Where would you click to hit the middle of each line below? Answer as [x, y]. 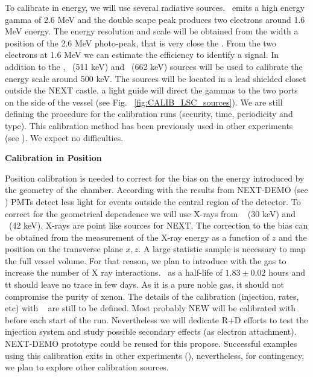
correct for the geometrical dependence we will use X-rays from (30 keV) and [150, 213]
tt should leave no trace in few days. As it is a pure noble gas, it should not [144, 284]
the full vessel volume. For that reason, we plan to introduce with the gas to [146, 260]
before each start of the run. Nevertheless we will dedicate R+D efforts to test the [156, 319]
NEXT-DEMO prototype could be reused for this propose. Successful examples [151, 344]
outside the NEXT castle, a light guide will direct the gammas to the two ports [151, 90]
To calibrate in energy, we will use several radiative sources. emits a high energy [155, 7]
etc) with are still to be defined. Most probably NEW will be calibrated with [150, 308]
